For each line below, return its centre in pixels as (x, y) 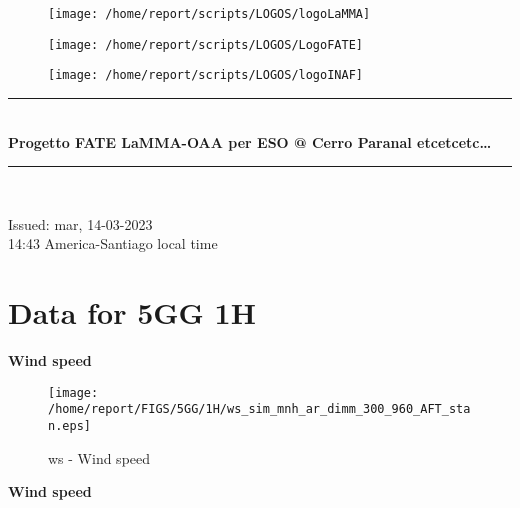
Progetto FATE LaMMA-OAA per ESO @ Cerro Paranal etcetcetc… (250, 141)
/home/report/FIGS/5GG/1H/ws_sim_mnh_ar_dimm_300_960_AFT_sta (259, 409)
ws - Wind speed (99, 457)
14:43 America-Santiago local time (113, 243)
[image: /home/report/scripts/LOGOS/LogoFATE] (205, 44)
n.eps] (69, 425)
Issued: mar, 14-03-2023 (80, 223)
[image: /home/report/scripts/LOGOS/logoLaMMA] (209, 14)
